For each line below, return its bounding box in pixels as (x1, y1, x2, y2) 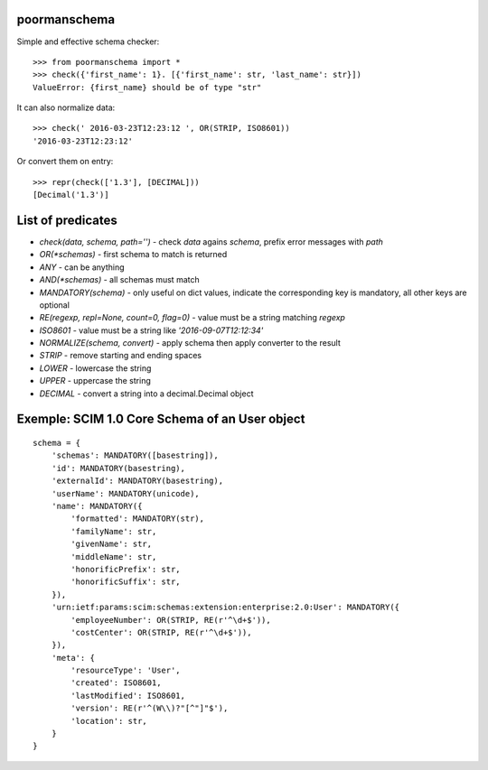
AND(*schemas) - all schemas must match (39, 274, 200, 285)
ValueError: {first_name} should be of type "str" (33, 82, 262, 92)
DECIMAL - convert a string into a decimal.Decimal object (39, 388, 254, 399)
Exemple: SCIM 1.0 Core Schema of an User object (16, 412, 305, 427)
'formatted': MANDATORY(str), (70, 514, 205, 524)
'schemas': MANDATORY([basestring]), (51, 450, 219, 460)
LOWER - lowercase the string (39, 362, 152, 374)
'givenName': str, (70, 539, 153, 550)
